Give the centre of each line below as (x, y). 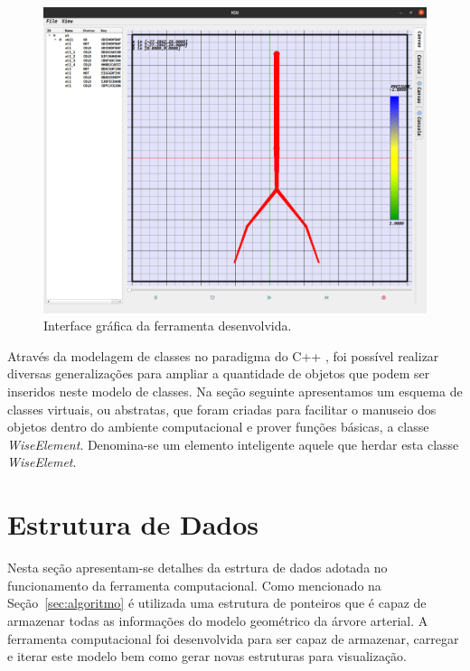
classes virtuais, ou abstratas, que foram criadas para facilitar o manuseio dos (222, 409)
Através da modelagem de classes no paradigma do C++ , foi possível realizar (223, 355)
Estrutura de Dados (133, 524)
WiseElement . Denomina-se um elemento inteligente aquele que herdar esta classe (233, 444)
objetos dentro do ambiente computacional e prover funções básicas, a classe (218, 427)
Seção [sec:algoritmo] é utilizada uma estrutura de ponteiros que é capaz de (217, 603)
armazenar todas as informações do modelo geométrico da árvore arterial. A (218, 620)
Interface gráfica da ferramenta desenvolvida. (168, 326)
